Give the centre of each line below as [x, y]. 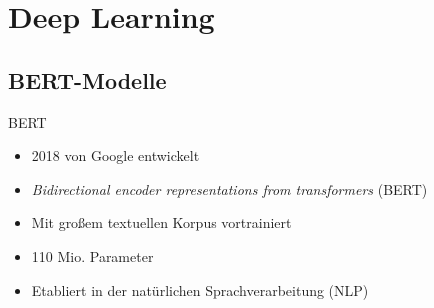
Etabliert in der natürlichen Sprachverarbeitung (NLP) [200, 289]
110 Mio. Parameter [92, 255]
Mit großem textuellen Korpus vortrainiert [161, 222]
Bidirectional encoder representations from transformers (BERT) [229, 188]
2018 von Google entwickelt [115, 155]
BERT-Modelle [87, 79]
